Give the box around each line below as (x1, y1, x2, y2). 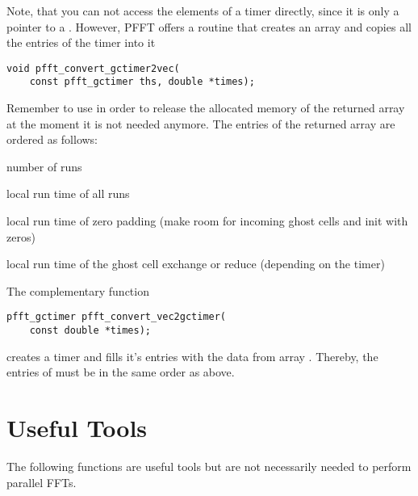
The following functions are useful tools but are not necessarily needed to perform (6, 458, 412, 475)
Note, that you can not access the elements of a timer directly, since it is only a (6, 2, 399, 19)
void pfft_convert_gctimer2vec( (6, 62, 180, 74)
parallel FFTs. (6, 473, 77, 490)
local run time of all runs (6, 185, 130, 202)
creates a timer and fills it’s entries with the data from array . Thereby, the (6, 347, 378, 364)
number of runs (6, 158, 82, 174)
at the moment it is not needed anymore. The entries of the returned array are (6, 115, 395, 132)
